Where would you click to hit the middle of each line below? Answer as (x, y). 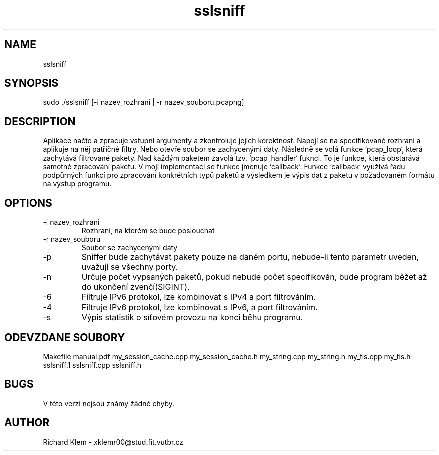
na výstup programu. (77, 184)
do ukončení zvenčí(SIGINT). (136, 287)
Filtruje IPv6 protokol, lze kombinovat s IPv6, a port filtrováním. (199, 307)
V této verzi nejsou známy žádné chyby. (109, 403)
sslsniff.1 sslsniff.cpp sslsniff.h (92, 365)
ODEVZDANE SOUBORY (65, 337)
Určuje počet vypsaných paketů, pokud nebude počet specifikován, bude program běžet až (254, 277)
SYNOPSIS (31, 83)
